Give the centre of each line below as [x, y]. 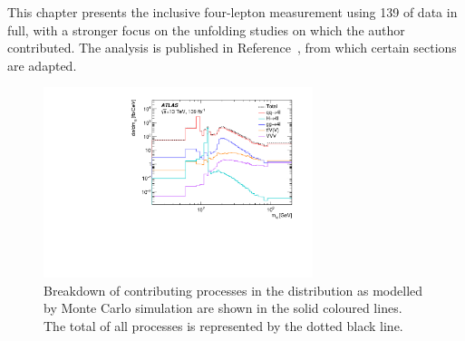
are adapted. [42, 65]
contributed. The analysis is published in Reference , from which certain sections [232, 48]
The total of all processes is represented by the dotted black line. [223, 325]
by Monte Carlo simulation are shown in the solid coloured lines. [223, 308]
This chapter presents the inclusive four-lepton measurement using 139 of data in [232, 12]
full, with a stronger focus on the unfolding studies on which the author [206, 29]
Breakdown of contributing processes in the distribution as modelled [233, 290]
